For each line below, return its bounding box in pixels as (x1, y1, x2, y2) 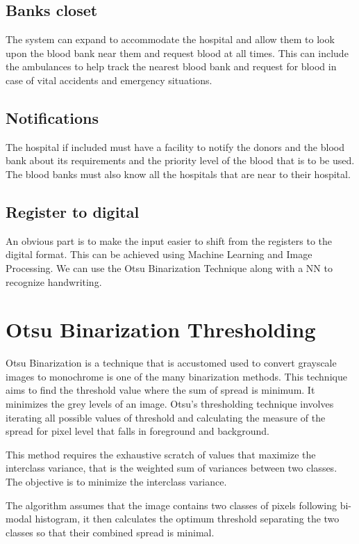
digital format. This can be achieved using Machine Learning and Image (6, 247, 312, 262)
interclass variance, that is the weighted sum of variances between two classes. (6, 461, 337, 475)
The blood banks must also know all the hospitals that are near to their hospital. (6, 166, 351, 181)
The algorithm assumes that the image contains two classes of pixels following (6, 497, 337, 512)
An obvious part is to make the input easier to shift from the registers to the (6, 233, 333, 248)
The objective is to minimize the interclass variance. (6, 474, 227, 489)
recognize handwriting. (6, 274, 102, 289)
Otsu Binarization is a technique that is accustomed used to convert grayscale (6, 355, 337, 370)
